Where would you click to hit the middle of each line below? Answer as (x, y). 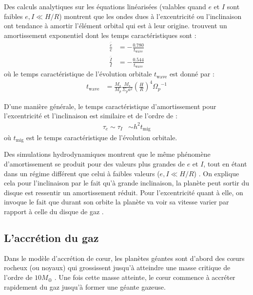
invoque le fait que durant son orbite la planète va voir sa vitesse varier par (117, 202)
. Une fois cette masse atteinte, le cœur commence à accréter (145, 277)
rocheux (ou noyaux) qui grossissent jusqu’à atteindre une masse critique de (117, 267)
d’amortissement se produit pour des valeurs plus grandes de (94, 164)
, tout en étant (225, 164)
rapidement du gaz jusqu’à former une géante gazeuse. (85, 286)
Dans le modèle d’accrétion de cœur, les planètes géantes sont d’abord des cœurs (124, 258)
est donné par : (192, 74)
